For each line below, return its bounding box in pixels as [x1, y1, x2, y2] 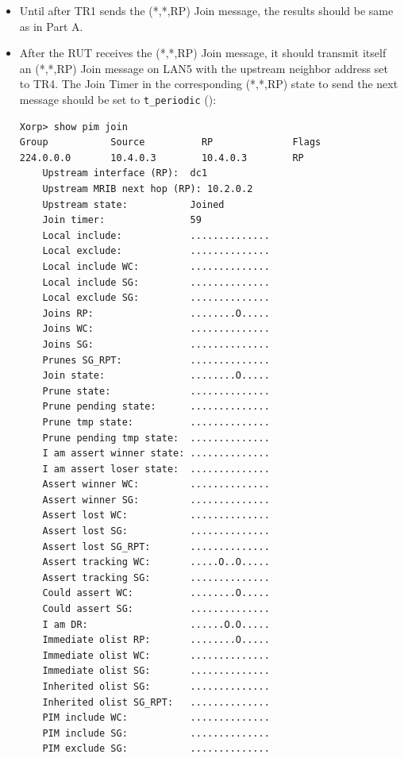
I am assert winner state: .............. [42, 448, 270, 460]
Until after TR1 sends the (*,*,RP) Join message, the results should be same [19, 2, 394, 18]
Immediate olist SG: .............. [42, 665, 270, 677]
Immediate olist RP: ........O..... [42, 634, 270, 646]
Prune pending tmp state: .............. [42, 432, 270, 444]
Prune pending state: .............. [42, 401, 270, 413]
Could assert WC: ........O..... [42, 587, 270, 599]
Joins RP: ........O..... [42, 307, 270, 319]
